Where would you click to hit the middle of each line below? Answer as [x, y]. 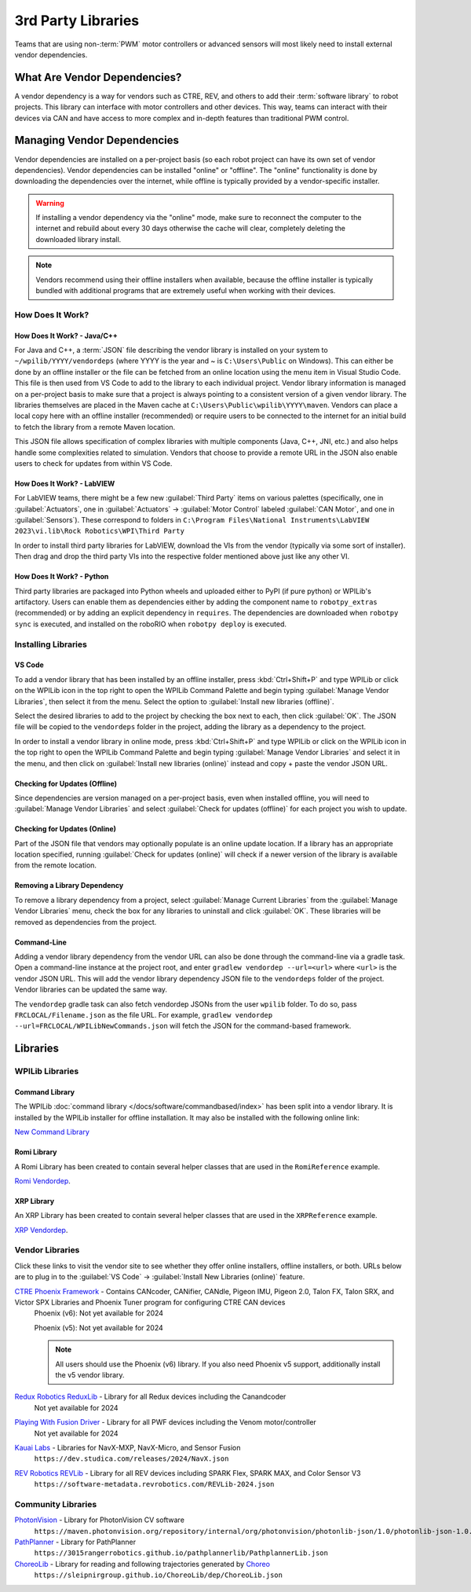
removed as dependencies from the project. [86, 922]
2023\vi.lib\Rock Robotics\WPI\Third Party [99, 531]
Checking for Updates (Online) [66, 829]
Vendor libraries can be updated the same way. [91, 989]
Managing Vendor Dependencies [97, 140]
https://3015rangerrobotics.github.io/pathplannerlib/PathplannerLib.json [181, 1553]
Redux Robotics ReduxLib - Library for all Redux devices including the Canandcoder [150, 1397]
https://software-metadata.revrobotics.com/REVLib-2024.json [154, 1484]
